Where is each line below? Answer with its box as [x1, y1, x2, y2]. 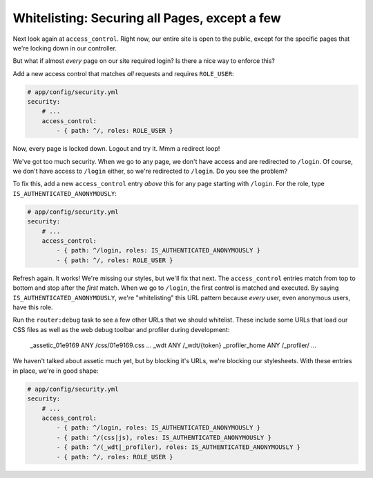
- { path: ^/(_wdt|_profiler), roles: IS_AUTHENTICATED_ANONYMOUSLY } [56, 443, 300, 451]
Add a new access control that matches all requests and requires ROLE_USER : [12, 69, 234, 77]
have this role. [12, 303, 53, 311]
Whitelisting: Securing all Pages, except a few [12, 10, 281, 26]
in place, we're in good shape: [12, 367, 99, 375]
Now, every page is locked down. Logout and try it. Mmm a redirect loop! [12, 145, 220, 153]
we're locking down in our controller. [12, 44, 117, 52]
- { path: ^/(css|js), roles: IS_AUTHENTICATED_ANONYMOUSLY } [56, 433, 272, 441]
